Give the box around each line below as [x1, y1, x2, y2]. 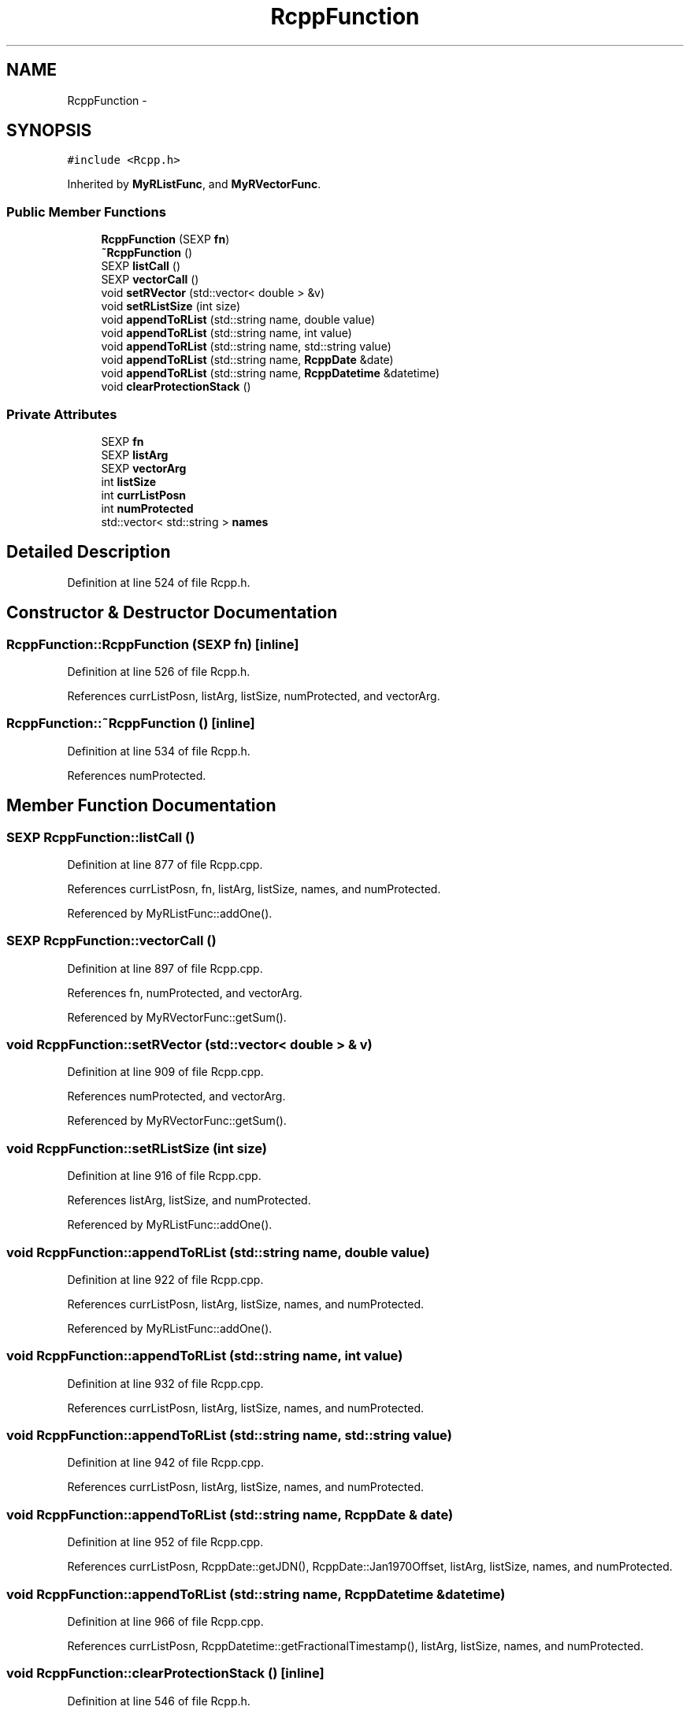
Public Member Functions [6, 203, 166, 220]
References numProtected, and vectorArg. [67, 1089, 286, 1104]
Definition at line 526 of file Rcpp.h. [67, 665, 250, 678]
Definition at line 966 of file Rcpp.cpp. [67, 1614, 264, 1628]
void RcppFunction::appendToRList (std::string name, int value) [6, 1348, 403, 1364]
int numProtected [101, 501, 194, 515]
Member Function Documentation [6, 796, 276, 816]
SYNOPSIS [6, 121, 92, 141]
